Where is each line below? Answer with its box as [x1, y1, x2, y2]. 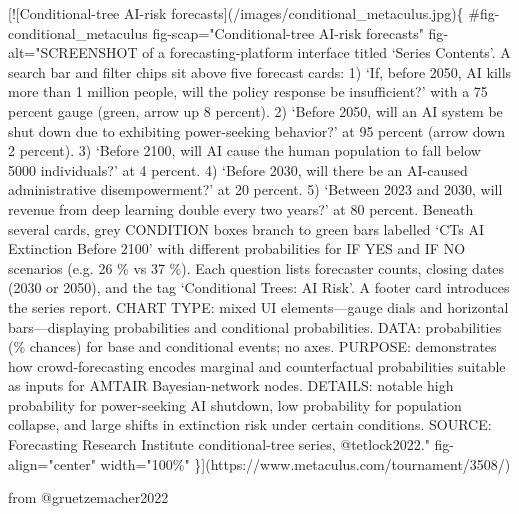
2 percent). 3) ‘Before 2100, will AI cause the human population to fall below [8, 140, 481, 161]
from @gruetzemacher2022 [8, 487, 169, 508]
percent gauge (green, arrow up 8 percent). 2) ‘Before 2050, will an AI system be [8, 100, 503, 121]
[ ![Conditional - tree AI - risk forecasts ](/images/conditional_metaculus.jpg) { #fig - [8, 3, 500, 23]
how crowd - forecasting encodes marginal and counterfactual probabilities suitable [8, 355, 506, 376]
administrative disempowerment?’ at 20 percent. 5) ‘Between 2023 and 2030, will [8, 179, 503, 200]
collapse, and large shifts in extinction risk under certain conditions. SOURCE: [8, 414, 492, 435]
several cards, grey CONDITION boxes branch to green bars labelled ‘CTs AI [8, 218, 484, 239]
